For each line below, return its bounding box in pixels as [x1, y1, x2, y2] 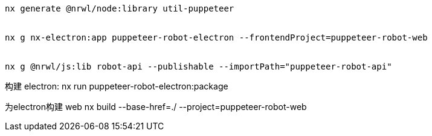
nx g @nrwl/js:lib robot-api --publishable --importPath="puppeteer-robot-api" [5, 62, 392, 71]
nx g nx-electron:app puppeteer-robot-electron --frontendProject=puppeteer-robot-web [5, 33, 428, 42]
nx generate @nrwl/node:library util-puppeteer [5, 4, 234, 13]
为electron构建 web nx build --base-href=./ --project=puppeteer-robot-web [5, 102, 307, 112]
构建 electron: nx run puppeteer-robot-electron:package [5, 81, 228, 91]
